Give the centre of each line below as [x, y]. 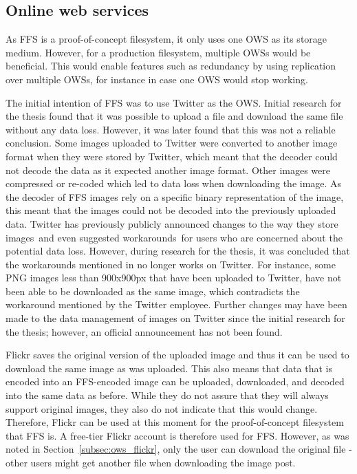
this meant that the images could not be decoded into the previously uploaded [171, 210]
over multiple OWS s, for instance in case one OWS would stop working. [157, 79]
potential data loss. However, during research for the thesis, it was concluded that [178, 251]
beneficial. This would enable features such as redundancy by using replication [171, 66]
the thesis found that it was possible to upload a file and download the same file [174, 116]
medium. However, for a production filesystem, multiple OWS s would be [158, 52]
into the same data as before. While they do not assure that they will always [167, 395]
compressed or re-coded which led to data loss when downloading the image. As [174, 183]
